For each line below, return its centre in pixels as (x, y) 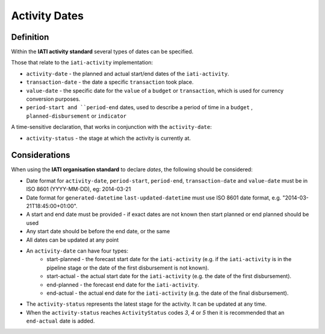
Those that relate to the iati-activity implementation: (82, 63)
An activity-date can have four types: (77, 251)
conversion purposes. (53, 99)
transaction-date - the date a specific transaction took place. (110, 82)
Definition (30, 37)
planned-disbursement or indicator (76, 116)
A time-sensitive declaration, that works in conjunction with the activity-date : (111, 127)
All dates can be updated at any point (73, 240)
